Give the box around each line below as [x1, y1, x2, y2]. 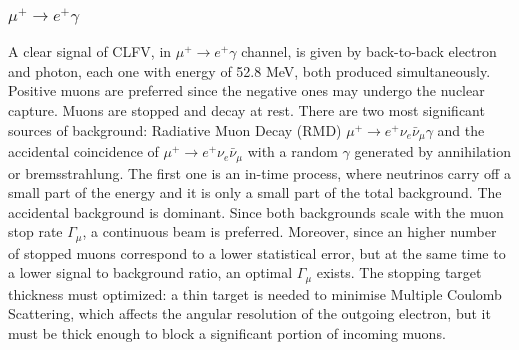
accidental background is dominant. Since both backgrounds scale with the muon [8, 201, 504, 222]
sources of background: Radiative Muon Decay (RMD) [8, 119, 342, 140]
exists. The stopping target [316, 262, 482, 283]
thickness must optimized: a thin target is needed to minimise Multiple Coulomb [8, 283, 502, 304]
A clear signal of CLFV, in [8, 41, 172, 62]
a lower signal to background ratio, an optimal [8, 262, 293, 283]
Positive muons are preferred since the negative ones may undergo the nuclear [8, 80, 485, 101]
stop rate [8, 221, 63, 242]
